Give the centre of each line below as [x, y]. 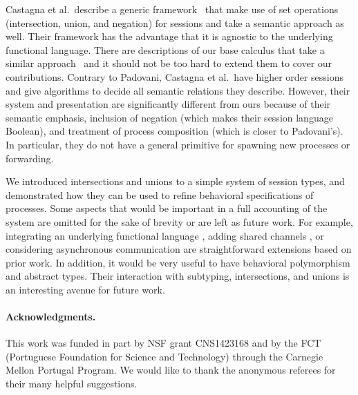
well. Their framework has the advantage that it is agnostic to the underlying [169, 36]
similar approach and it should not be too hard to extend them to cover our [169, 63]
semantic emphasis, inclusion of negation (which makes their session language [169, 117]
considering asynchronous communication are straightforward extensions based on [179, 249]
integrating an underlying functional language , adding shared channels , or [165, 235]
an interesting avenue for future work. [85, 289]
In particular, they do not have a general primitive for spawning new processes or [178, 144]
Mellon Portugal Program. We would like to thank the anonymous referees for [171, 370]
